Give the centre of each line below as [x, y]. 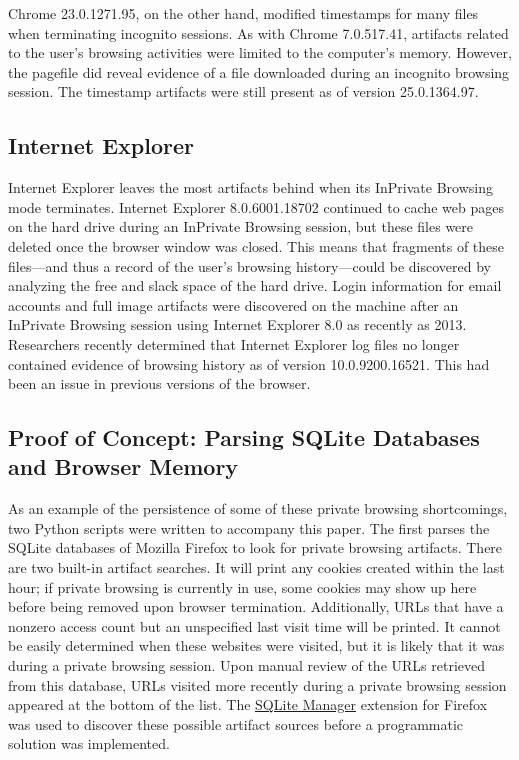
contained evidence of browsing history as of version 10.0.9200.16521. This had [249, 363]
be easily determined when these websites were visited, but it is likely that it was [256, 645]
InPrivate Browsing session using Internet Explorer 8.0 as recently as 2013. [237, 324]
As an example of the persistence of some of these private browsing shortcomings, [258, 508]
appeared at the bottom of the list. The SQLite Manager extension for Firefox [248, 704]
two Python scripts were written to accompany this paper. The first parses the [249, 527]
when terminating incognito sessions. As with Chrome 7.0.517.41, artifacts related [258, 32]
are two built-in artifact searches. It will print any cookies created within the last [256, 567]
